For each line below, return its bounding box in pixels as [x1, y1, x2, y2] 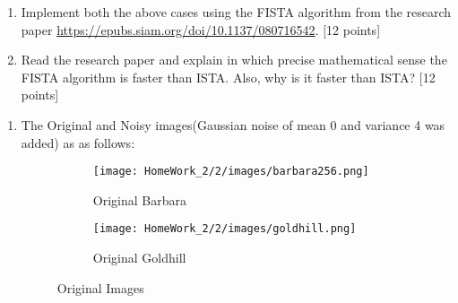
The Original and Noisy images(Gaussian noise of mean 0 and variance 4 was [21, 115, 445, 134]
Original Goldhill [92, 248, 186, 267]
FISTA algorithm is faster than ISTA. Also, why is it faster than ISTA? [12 [21, 67, 436, 86]
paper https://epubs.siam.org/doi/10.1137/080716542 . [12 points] [21, 20, 381, 39]
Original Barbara [92, 190, 186, 209]
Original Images [56, 278, 144, 297]
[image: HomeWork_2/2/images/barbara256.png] [92, 165, 369, 178]
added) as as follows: [21, 133, 135, 151]
